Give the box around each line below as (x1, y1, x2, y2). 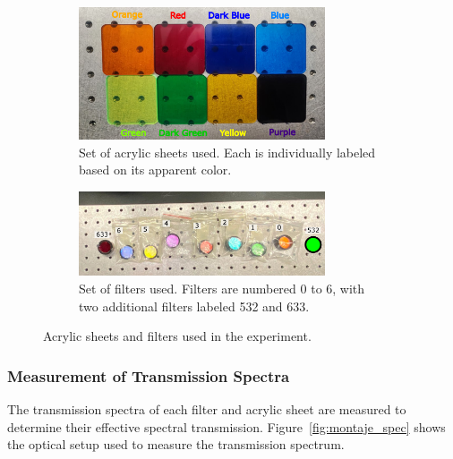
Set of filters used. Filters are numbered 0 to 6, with (79, 279, 365, 298)
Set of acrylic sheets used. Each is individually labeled (79, 142, 376, 161)
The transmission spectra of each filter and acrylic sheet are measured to (7, 400, 406, 419)
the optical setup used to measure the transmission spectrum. (7, 435, 345, 454)
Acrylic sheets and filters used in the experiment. (43, 327, 312, 345)
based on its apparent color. (79, 160, 232, 179)
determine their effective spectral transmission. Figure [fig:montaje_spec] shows (7, 417, 446, 436)
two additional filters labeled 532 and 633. (79, 296, 310, 315)
